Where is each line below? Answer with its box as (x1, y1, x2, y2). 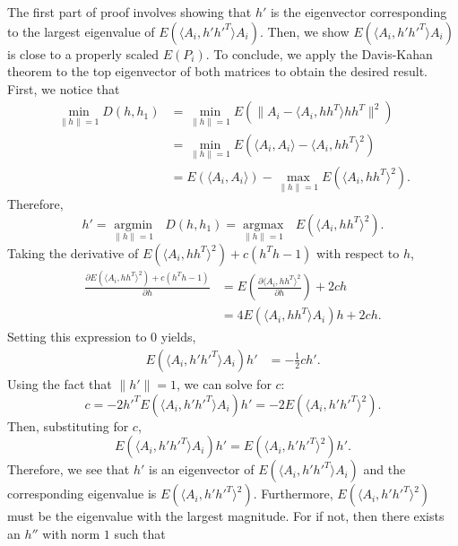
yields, (160, 327, 196, 346)
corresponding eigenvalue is (7, 484, 157, 503)
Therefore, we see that (7, 460, 130, 479)
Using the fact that (7, 374, 112, 393)
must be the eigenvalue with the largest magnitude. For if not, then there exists (7, 507, 445, 525)
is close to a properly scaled (7, 44, 160, 63)
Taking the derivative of (7, 243, 139, 262)
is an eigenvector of (149, 460, 255, 479)
